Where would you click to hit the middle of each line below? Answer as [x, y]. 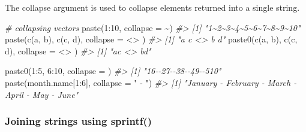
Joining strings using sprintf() [79, 121]
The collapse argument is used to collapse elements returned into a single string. [152, 7]
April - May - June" [42, 94]
